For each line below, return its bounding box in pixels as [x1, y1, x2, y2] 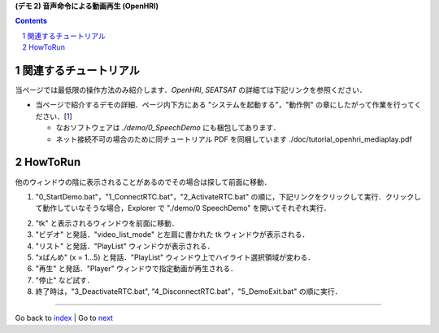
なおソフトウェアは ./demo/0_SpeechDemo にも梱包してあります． [55, 123, 280, 133]
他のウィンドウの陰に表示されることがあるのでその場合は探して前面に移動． [15, 177, 272, 186]
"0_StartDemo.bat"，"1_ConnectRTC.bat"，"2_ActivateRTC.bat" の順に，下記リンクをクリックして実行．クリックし [35, 191, 422, 201]
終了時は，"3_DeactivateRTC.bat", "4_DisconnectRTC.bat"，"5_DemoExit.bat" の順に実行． [35, 287, 342, 296]
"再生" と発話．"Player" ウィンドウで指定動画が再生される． [35, 264, 237, 274]
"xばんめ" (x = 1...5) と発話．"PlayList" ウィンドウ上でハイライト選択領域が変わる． [35, 252, 315, 262]
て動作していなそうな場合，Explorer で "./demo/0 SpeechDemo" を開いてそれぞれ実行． [35, 204, 331, 213]
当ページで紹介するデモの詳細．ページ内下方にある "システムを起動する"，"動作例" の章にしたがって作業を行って [35, 100, 415, 110]
